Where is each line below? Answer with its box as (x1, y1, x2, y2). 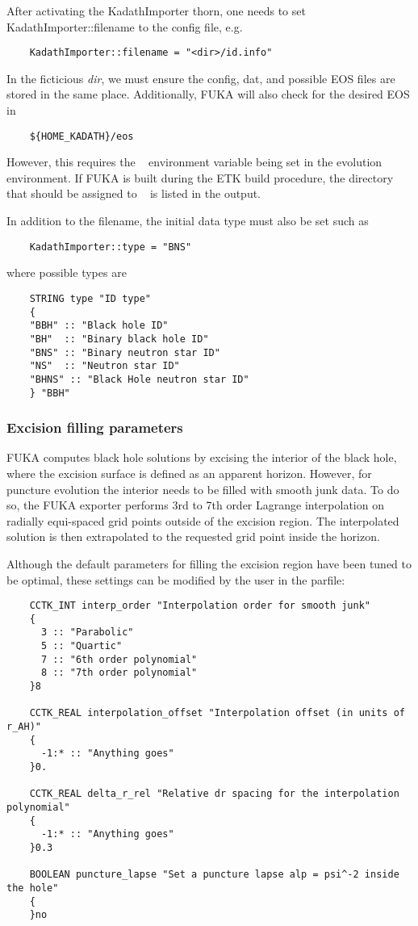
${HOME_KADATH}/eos (29, 130, 134, 142)
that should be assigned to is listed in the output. (6, 185, 261, 202)
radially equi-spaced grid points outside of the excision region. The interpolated (6, 512, 399, 529)
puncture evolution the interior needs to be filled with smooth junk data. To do (6, 480, 399, 497)
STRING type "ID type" (29, 292, 151, 304)
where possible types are (6, 264, 127, 281)
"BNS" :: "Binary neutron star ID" (29, 346, 220, 358)
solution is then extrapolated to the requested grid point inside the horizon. (6, 528, 380, 545)
